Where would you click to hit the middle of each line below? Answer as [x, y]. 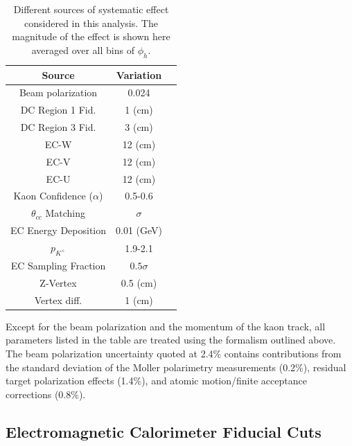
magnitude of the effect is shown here [91, 36]
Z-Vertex [58, 282]
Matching [65, 213]
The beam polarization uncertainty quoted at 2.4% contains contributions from [174, 354]
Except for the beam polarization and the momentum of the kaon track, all [166, 326]
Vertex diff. [58, 300]
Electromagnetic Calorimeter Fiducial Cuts [164, 431]
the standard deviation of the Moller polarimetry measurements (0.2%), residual [176, 367]
